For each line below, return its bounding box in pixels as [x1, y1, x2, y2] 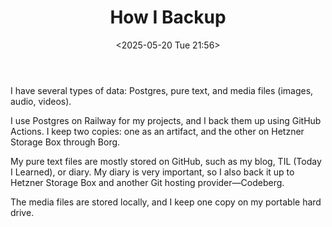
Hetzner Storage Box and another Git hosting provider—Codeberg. [10, 176, 285, 188]
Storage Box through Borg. [10, 136, 121, 148]
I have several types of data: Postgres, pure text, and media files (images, [10, 84, 314, 96]
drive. [10, 206, 35, 218]
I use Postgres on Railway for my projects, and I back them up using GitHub [10, 114, 322, 126]
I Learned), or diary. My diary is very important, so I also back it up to [10, 166, 295, 178]
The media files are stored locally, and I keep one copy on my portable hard [10, 196, 322, 208]
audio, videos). [10, 95, 72, 107]
